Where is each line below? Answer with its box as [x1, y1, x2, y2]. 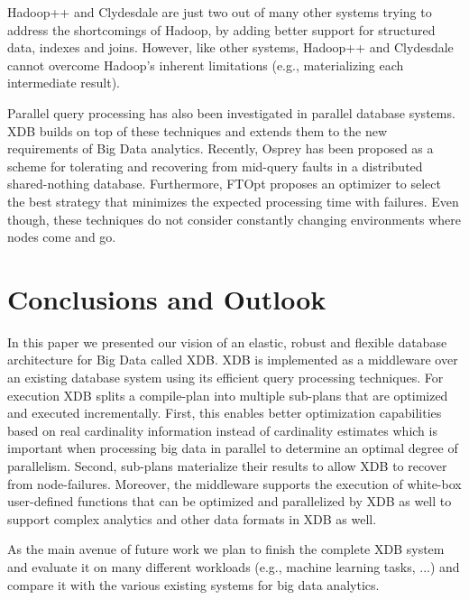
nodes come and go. [7, 227, 116, 246]
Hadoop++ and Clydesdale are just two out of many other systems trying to [7, 3, 432, 21]
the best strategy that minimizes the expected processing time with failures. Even [7, 191, 459, 210]
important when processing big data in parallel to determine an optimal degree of [7, 438, 458, 457]
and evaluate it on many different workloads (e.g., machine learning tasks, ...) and [7, 557, 460, 576]
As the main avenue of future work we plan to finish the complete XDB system [7, 540, 445, 558]
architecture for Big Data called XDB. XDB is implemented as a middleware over [7, 350, 458, 369]
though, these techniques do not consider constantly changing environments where [7, 209, 461, 228]
